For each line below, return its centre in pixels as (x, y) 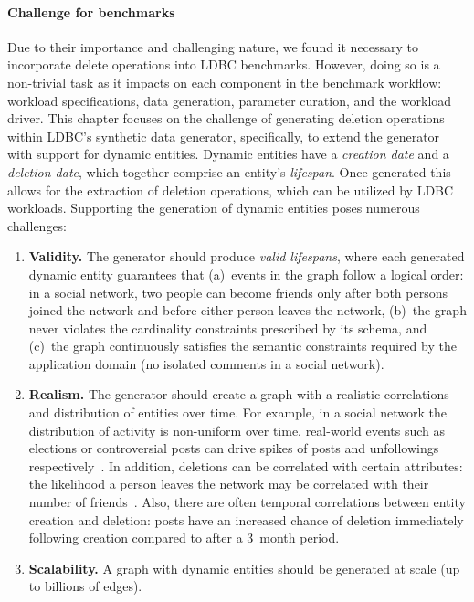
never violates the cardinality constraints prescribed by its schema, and (228, 327)
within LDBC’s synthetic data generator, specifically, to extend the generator (224, 136)
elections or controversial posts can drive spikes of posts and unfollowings (234, 448)
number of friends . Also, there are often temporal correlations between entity (247, 502)
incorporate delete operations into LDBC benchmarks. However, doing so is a (224, 64)
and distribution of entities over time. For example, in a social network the (237, 412)
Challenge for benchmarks (91, 11)
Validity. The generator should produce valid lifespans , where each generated (247, 256)
